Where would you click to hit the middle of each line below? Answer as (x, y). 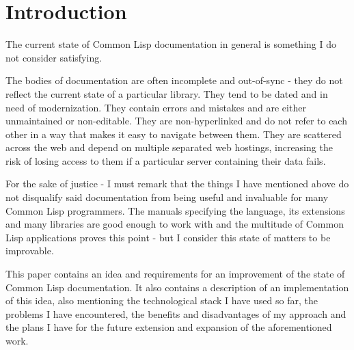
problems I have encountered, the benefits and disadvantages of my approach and (176, 313)
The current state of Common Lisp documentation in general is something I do (171, 44)
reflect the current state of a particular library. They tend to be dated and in (167, 93)
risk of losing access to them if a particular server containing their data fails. (166, 160)
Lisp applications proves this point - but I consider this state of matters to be (168, 237)
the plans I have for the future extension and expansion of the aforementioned (169, 327)
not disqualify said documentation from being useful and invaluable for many (167, 197)
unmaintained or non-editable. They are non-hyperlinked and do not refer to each (176, 121)
